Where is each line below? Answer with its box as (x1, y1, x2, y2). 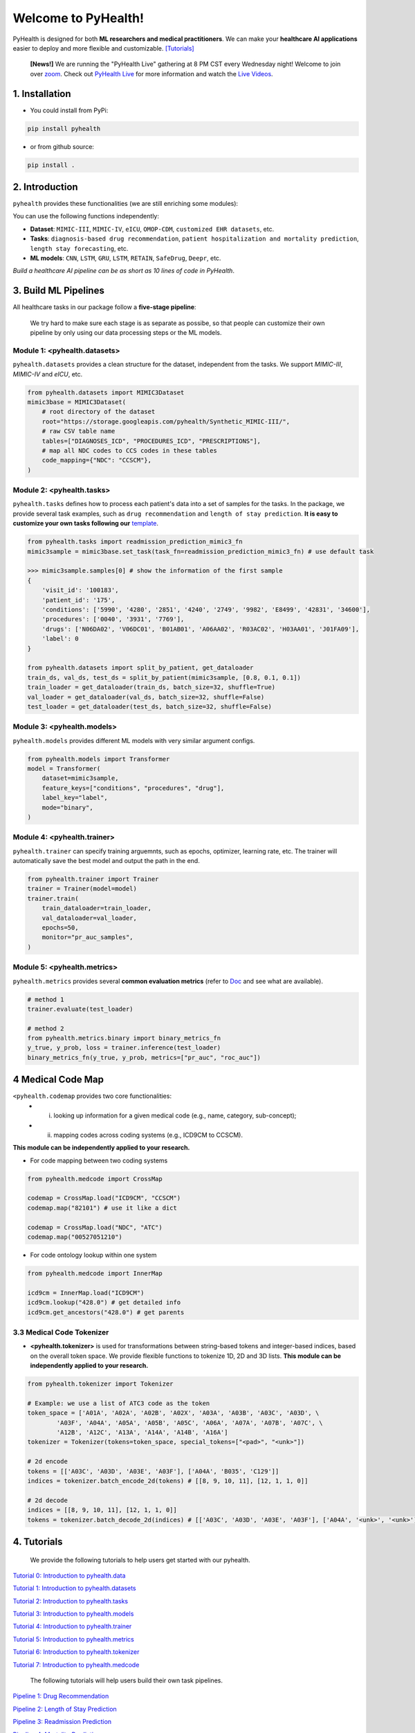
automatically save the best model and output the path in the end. (12, 857, 200, 865)
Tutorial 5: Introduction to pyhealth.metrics (12, 1635, 134, 1643)
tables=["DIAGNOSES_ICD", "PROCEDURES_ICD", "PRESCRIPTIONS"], (41, 437, 261, 445)
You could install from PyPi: (30, 106, 109, 114)
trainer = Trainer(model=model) (27, 885, 138, 893)
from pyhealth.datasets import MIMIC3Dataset (27, 388, 185, 397)
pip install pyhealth (27, 125, 101, 132)
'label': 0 (41, 635, 79, 643)
